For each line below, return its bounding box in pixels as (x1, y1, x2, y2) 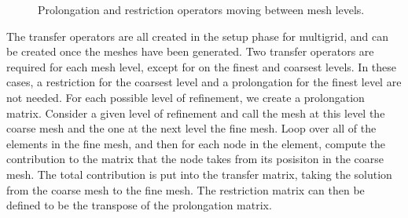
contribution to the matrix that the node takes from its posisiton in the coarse (6, 151, 384, 167)
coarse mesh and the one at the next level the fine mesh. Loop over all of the (6, 120, 377, 136)
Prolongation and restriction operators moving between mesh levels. (38, 2, 365, 17)
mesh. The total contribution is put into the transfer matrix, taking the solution (6, 165, 392, 182)
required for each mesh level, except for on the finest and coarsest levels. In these (6, 58, 397, 74)
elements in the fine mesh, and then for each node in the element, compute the (6, 135, 385, 151)
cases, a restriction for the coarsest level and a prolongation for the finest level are (6, 74, 402, 90)
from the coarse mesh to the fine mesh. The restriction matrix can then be (6, 181, 365, 198)
